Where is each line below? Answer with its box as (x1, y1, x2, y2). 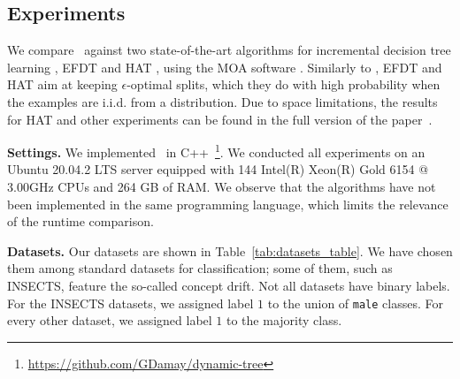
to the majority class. (226, 311, 342, 330)
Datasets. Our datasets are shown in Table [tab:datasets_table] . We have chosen (7, 241, 453, 260)
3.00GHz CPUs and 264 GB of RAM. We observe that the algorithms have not (7, 178, 436, 196)
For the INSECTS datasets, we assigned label (7, 293, 254, 312)
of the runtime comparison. (7, 212, 154, 231)
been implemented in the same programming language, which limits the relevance (7, 194, 448, 213)
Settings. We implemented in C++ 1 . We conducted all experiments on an (7, 140, 425, 161)
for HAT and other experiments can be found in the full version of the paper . (7, 110, 433, 128)
